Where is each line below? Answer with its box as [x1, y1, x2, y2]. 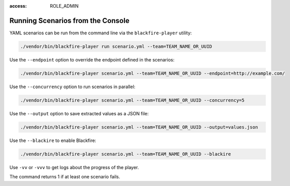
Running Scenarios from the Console [9, 16, 130, 25]
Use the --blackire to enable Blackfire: [9, 137, 97, 143]
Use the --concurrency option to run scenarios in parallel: [9, 84, 136, 90]
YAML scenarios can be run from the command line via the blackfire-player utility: [9, 30, 192, 36]
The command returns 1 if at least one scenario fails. [9, 174, 120, 180]
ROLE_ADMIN [50, 3, 79, 9]
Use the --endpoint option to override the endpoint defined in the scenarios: [9, 56, 175, 63]
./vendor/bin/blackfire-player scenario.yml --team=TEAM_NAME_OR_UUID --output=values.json [20, 124, 258, 130]
